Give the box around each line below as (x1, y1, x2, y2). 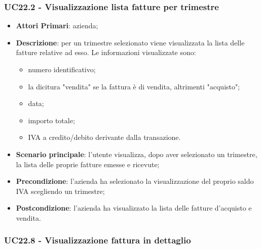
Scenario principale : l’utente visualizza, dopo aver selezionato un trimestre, (16, 148, 257, 159)
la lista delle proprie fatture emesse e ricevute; (16, 159, 160, 169)
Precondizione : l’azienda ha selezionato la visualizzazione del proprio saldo (16, 176, 254, 186)
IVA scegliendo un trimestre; (16, 185, 105, 196)
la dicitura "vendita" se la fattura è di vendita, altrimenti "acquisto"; (28, 81, 240, 91)
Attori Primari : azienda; (16, 20, 98, 31)
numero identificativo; (28, 64, 96, 74)
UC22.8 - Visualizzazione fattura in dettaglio (4, 234, 191, 246)
